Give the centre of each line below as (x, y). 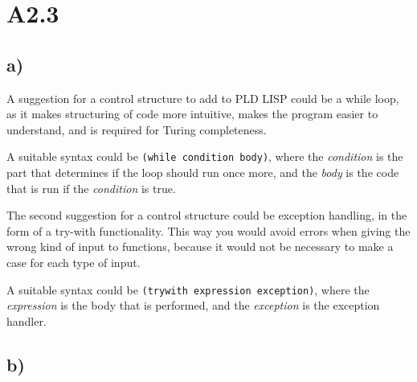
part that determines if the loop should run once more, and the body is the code (203, 173)
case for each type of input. (74, 262)
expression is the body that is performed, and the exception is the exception (193, 305)
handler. (27, 320)
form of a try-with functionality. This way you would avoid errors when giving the (208, 230)
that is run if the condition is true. (91, 188)
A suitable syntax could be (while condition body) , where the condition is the (205, 156)
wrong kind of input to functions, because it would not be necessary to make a (200, 246)
